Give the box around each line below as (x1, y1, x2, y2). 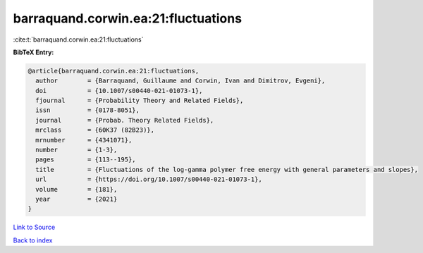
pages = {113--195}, (35, 156, 137, 163)
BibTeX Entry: (13, 48, 54, 56)
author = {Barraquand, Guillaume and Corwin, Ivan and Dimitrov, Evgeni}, (35, 77, 326, 85)
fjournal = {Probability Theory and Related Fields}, (35, 97, 244, 105)
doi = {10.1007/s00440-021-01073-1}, (35, 87, 203, 94)
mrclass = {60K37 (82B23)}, (35, 126, 155, 134)
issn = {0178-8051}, (35, 106, 140, 114)
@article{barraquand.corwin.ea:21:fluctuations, (27, 67, 200, 75)
